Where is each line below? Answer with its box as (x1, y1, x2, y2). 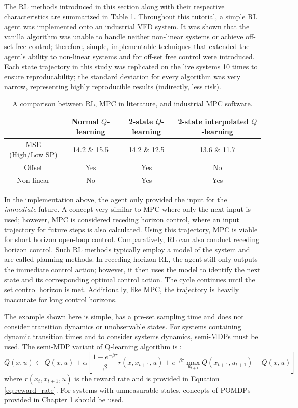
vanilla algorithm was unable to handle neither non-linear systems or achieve (4, 31, 243, 41)
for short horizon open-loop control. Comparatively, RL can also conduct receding (4, 234, 259, 245)
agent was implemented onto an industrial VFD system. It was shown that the (4, 21, 250, 32)
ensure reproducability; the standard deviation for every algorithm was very (4, 71, 241, 82)
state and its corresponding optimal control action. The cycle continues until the (4, 274, 255, 284)
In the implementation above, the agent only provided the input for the (4, 194, 227, 204)
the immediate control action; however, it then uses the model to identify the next (4, 263, 261, 274)
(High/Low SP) (9, 149, 58, 159)
